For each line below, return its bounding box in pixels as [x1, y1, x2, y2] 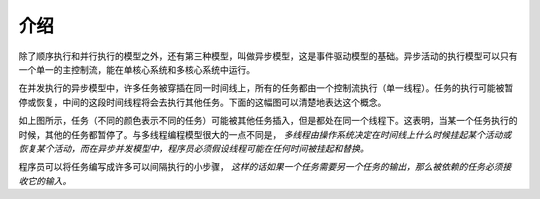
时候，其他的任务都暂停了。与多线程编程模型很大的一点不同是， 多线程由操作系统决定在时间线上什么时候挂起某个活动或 [18, 128, 512, 140]
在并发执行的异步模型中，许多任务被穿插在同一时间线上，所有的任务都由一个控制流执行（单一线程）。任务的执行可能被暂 [18, 82, 514, 94]
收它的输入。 [18, 175, 72, 187]
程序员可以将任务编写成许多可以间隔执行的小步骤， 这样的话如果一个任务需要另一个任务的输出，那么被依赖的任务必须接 [18, 161, 512, 173]
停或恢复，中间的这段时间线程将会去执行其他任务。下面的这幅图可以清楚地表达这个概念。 [18, 96, 387, 108]
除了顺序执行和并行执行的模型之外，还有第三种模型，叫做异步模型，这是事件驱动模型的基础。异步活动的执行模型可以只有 [18, 50, 518, 62]
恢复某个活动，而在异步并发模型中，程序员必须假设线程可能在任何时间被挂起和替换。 [18, 142, 369, 154]
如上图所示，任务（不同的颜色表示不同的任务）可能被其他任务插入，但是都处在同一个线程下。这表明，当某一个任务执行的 [18, 115, 518, 127]
